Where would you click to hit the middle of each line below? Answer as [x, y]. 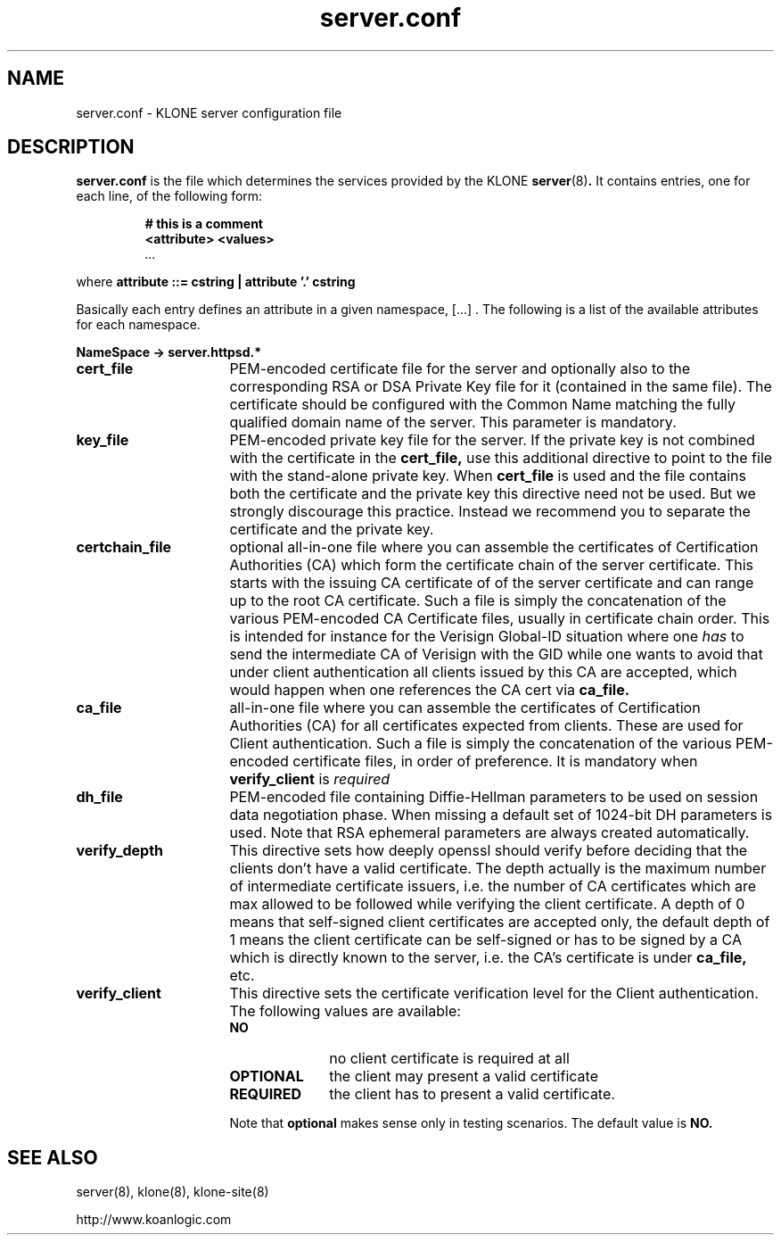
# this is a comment [204, 224]
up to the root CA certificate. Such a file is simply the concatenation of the [478, 601]
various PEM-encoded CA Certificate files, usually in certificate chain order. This [500, 619]
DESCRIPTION [71, 147]
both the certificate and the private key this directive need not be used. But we [493, 494]
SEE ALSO [53, 1157]
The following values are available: [345, 1011]
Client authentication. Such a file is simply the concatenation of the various [481, 744]
